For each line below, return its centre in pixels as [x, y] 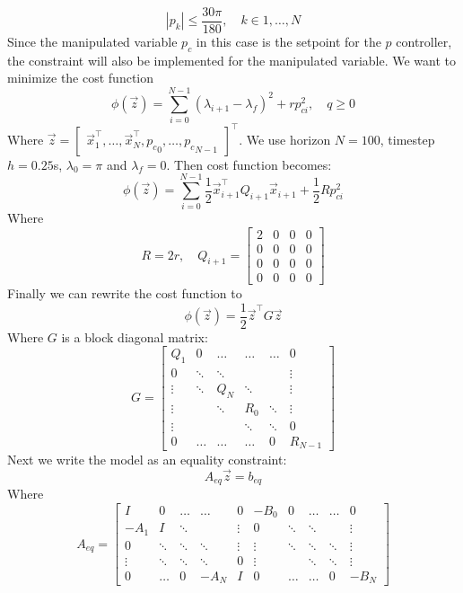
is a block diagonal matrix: [135, 336]
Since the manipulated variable [92, 42]
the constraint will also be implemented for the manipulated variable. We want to [231, 60]
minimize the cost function [81, 78]
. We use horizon [285, 139]
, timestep [407, 139]
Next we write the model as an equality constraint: [147, 460]
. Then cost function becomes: [249, 164]
